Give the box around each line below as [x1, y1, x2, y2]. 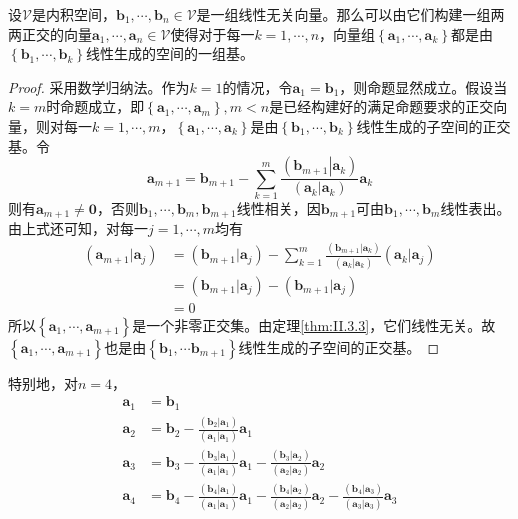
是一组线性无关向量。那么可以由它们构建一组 [196, 4, 491, 24]
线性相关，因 [236, 197, 321, 218]
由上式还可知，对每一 [8, 218, 148, 239]
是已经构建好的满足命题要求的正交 [269, 96, 494, 117]
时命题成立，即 [46, 96, 145, 117]
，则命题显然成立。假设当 [339, 76, 508, 97]
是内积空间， [31, 4, 116, 24]
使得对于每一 [170, 23, 255, 44]
